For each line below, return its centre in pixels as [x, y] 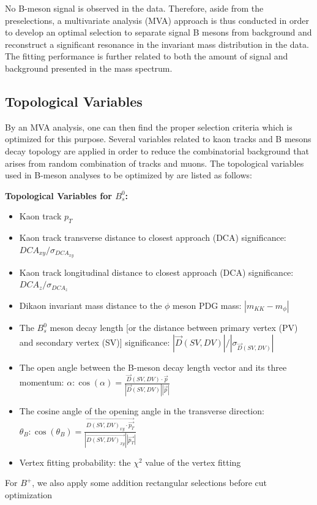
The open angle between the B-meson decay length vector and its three [153, 367]
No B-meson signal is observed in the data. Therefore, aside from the [134, 8]
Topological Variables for [58, 195]
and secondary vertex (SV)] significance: [95, 342]
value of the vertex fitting [193, 462]
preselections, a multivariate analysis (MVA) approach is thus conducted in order [157, 20]
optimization [29, 495]
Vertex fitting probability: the [75, 462]
